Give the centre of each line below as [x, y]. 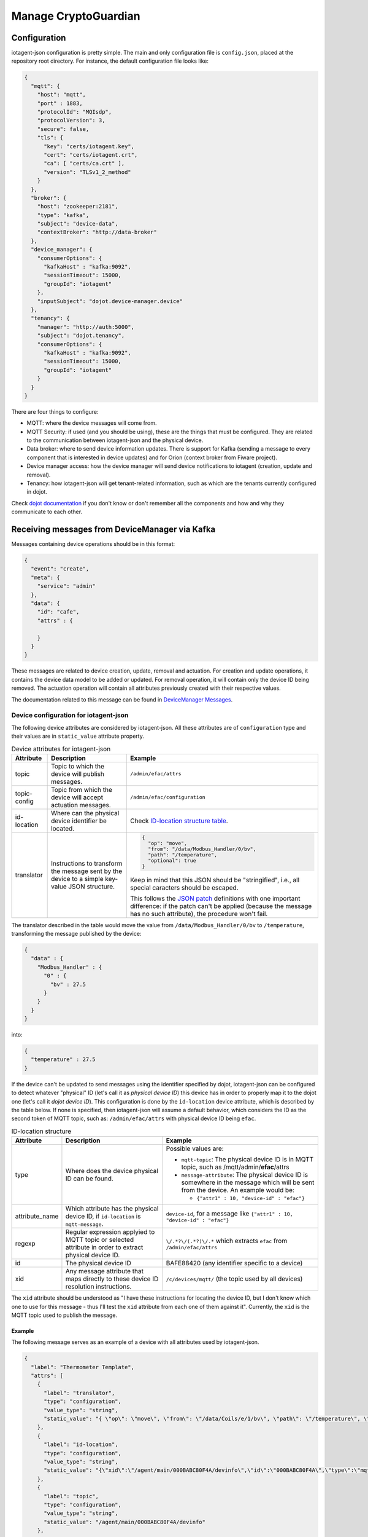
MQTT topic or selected [100, 1240]
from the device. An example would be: [238, 1190]
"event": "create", [60, 569]
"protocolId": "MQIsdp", [75, 112]
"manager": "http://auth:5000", [86, 327]
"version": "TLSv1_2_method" [87, 172]
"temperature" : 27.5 [63, 1060]
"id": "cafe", [58, 612]
